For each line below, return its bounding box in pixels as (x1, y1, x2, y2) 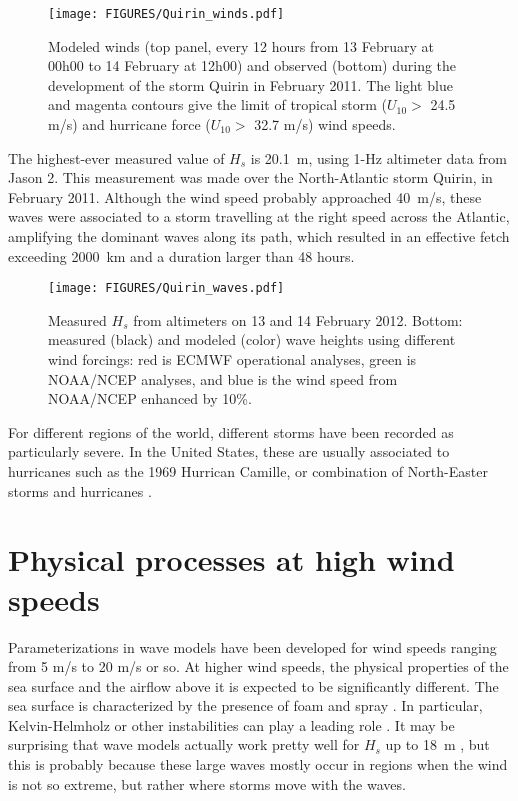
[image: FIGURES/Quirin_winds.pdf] (48, 7, 285, 21)
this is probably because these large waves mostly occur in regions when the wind (8, 754, 508, 775)
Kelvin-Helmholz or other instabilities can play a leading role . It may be (8, 714, 455, 735)
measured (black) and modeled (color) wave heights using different (48, 329, 456, 350)
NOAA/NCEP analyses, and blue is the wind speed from (48, 368, 398, 389)
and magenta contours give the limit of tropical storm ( (48, 94, 387, 115)
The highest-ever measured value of (8, 147, 225, 168)
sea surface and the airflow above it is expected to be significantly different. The (8, 675, 499, 696)
